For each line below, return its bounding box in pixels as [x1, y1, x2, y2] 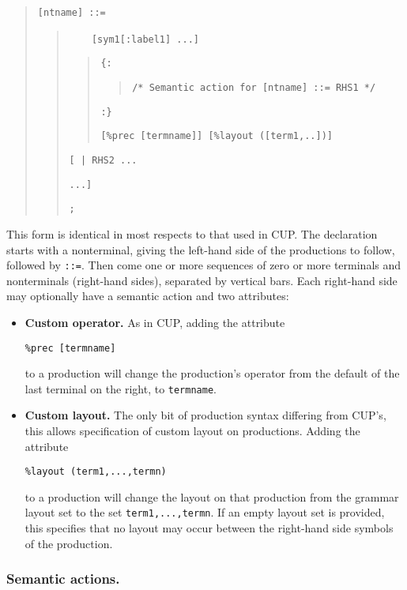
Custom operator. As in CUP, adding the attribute [24, 314, 285, 330]
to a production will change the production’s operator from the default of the [24, 365, 400, 381]
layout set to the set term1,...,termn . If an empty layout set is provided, [24, 504, 385, 520]
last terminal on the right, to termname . [24, 380, 217, 396]
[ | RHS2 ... [69, 154, 138, 166]
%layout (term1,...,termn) [24, 466, 167, 478]
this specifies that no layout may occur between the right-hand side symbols [24, 520, 394, 536]
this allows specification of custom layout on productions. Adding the [24, 423, 360, 439]
